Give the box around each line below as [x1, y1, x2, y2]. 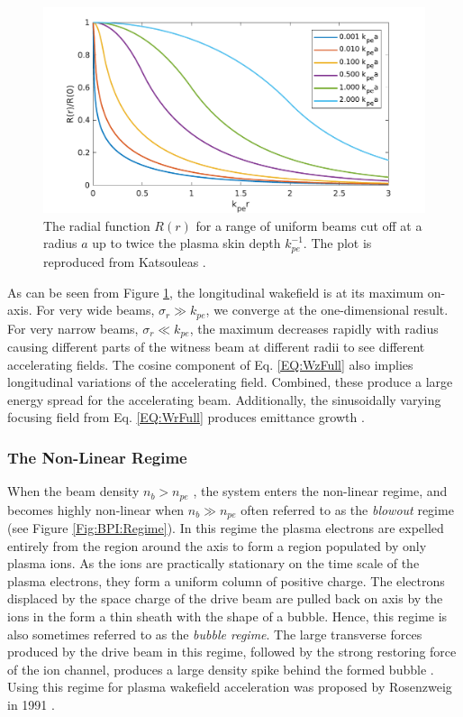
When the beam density [7, 482, 140, 501]
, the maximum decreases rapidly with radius [189, 318, 439, 337]
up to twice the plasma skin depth [92, 234, 281, 253]
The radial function [43, 216, 150, 234]
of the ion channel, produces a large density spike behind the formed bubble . [7, 659, 434, 678]
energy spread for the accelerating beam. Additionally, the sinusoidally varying [7, 390, 441, 409]
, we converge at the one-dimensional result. [205, 300, 449, 319]
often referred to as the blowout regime [241, 500, 454, 519]
